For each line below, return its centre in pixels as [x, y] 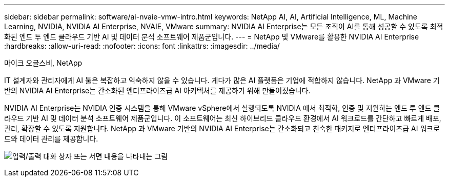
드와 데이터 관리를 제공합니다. [51, 139]
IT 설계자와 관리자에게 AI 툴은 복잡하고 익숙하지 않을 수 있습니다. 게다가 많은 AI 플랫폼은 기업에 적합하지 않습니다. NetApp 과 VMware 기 [222, 80]
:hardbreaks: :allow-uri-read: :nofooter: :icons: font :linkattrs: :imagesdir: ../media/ [142, 46]
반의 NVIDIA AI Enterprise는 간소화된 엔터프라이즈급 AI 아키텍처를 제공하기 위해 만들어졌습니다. [157, 90]
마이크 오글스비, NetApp [43, 63]
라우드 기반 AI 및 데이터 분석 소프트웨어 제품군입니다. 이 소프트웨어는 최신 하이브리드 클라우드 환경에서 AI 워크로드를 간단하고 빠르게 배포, [223, 118]
